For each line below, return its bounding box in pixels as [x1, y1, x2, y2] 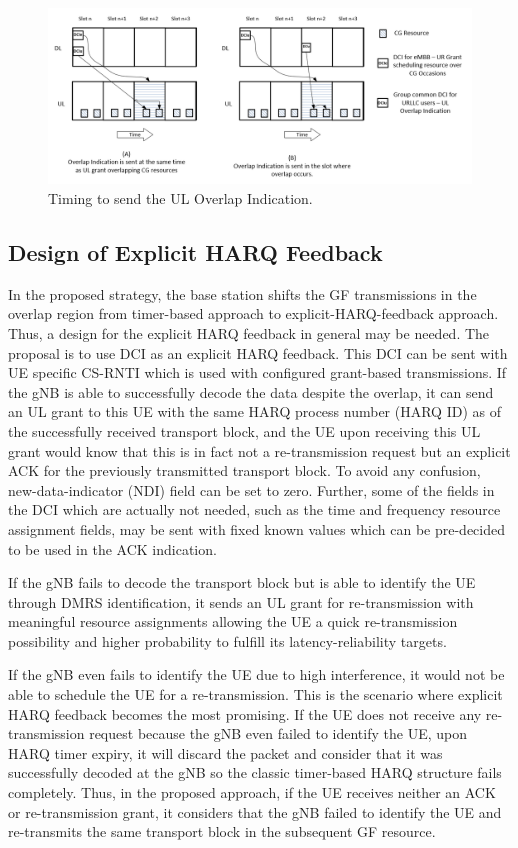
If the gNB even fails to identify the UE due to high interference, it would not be [8, 664, 505, 685]
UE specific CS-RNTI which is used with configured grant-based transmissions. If [8, 362, 507, 383]
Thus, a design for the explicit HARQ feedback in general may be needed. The [8, 322, 490, 343]
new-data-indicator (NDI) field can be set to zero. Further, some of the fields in [8, 479, 495, 500]
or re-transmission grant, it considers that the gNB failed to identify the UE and [8, 801, 502, 822]
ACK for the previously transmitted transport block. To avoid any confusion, [8, 460, 481, 481]
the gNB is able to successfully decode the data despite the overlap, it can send [8, 381, 494, 402]
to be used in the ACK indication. [8, 538, 217, 559]
